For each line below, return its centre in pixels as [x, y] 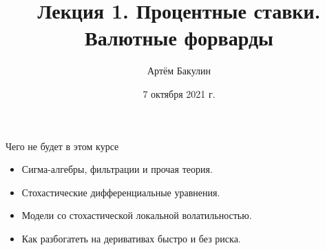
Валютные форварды [179, 38]
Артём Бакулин [179, 71]
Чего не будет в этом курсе [62, 146]
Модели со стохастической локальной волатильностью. [137, 215]
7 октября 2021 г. [179, 93]
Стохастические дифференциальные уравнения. [121, 192]
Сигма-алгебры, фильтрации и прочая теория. [117, 169]
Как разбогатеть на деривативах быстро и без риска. [131, 238]
